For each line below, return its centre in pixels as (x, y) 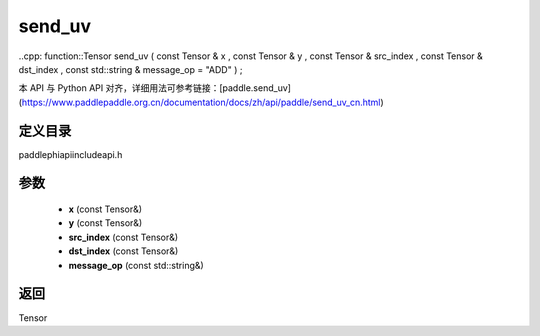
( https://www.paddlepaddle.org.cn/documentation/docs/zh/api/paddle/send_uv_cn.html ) (201, 102)
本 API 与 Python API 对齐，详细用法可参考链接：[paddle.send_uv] (155, 88)
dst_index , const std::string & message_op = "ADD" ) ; (130, 69)
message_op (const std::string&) (136, 265)
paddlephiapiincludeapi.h (70, 154)
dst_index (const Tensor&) (123, 251)
